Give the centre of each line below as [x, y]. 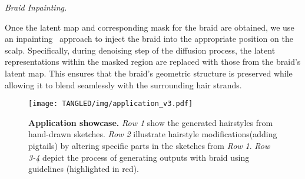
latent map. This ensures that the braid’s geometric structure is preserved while [149, 73]
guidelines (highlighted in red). [84, 169]
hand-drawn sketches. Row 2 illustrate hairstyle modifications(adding [153, 134]
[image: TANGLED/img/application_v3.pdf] [111, 104]
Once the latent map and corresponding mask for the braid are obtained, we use [150, 27]
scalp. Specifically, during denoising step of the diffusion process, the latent [140, 50]
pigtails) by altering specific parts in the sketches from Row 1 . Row [149, 145]
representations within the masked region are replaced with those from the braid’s [153, 62]
